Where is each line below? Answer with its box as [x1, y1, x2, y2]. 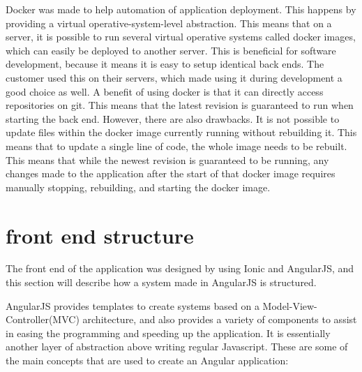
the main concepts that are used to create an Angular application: [6, 353, 289, 367]
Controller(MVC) [6, 312, 80, 327]
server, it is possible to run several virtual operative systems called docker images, [6, 29, 356, 44]
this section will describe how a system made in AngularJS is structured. [6, 275, 317, 290]
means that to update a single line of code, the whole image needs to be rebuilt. [6, 138, 347, 153]
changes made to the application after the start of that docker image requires [6, 166, 335, 181]
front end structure [6, 221, 194, 249]
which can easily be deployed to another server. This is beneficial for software [6, 43, 336, 57]
